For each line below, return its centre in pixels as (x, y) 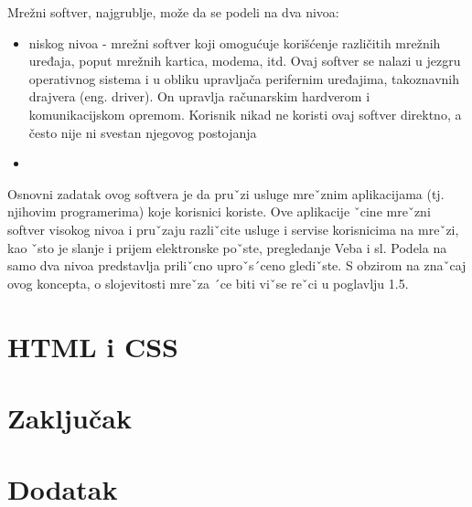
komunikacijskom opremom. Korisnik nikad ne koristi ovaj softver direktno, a (245, 114)
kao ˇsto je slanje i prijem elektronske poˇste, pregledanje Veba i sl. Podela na (227, 247)
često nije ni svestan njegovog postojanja (143, 132)
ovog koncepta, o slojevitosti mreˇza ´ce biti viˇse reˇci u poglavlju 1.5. (208, 283)
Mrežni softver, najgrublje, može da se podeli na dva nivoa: (173, 12)
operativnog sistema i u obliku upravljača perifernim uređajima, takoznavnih (244, 78)
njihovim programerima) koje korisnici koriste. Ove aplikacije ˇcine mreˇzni (219, 211)
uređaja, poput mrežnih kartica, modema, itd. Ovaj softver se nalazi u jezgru (245, 61)
